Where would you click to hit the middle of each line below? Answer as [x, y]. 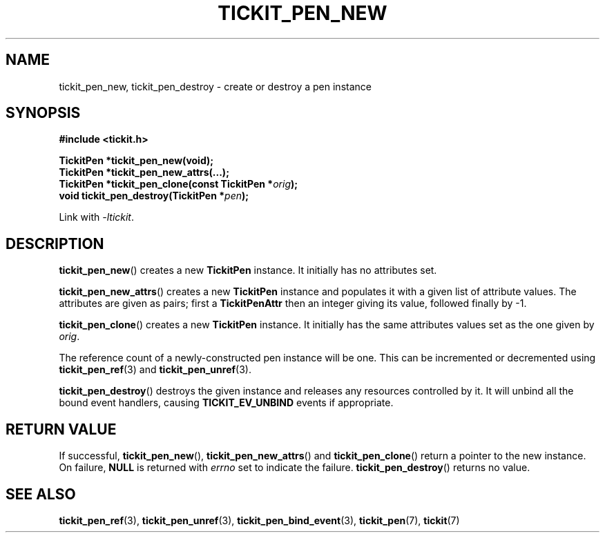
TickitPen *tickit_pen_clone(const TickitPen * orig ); [179, 184]
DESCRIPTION [55, 243]
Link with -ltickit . [97, 217]
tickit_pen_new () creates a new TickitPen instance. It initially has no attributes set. [248, 270]
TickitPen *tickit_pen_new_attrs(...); [144, 172]
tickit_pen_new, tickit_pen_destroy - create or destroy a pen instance [215, 86]
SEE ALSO [41, 494]
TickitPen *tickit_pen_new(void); [136, 161]
